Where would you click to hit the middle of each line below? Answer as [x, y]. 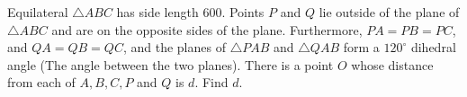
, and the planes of [174, 47]
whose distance [392, 64]
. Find [211, 82]
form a [361, 47]
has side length [157, 12]
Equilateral [38, 12]
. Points [243, 12]
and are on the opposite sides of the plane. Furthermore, [207, 29]
